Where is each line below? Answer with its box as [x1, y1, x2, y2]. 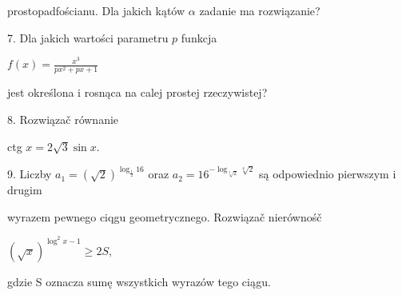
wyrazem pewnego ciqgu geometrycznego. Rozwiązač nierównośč [7, 208, 322, 225]
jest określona [7, 84, 74, 101]
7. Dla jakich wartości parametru [7, 29, 169, 46]
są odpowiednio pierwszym [259, 165, 389, 182]
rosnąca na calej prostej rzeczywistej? [84, 84, 268, 101]
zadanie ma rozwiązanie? [199, 2, 320, 18]
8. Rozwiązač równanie [7, 110, 119, 127]
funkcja [181, 29, 217, 46]
